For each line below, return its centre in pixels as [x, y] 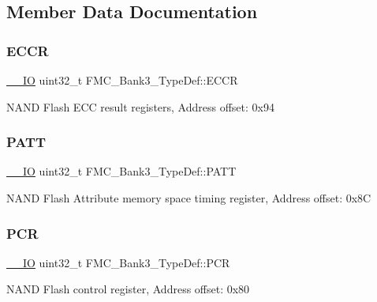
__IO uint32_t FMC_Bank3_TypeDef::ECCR [122, 80]
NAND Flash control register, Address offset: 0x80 [128, 289]
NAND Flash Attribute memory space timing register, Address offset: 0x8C [189, 198]
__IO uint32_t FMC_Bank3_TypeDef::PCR [118, 262]
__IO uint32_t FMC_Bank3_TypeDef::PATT [121, 171]
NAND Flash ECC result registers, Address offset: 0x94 [140, 106]
